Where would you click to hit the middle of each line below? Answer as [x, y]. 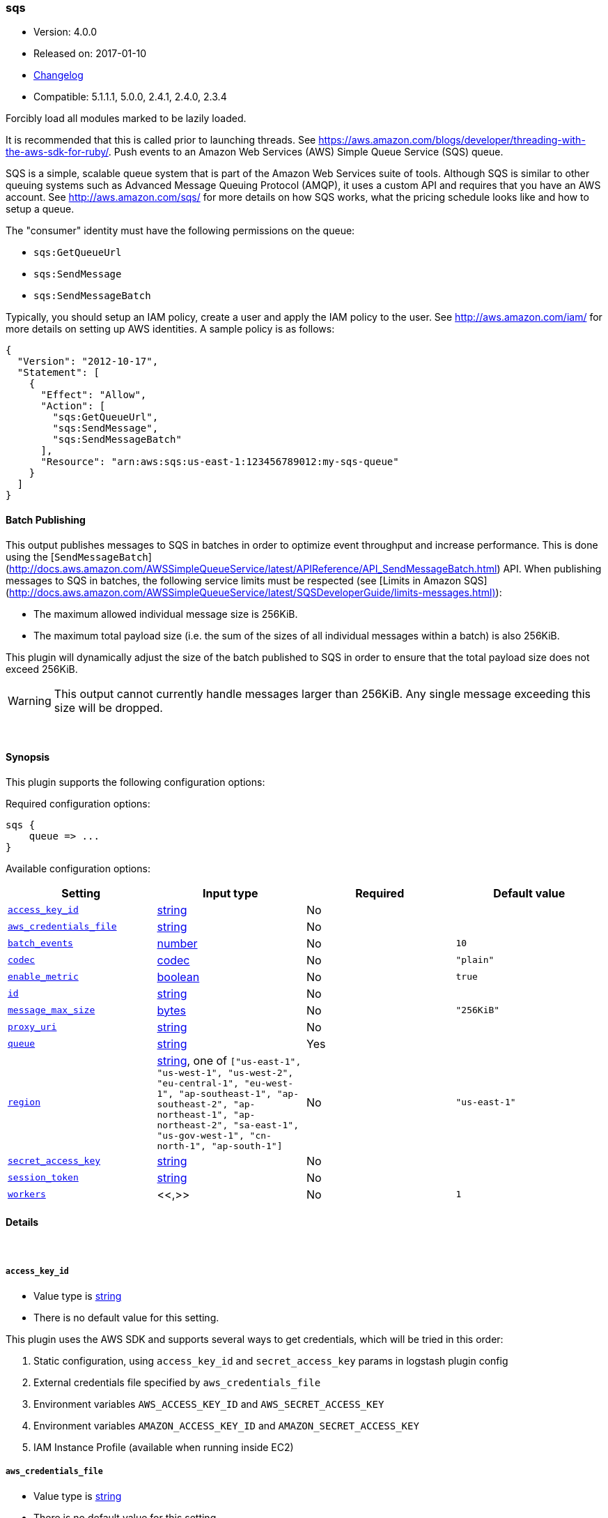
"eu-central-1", [198, 1083]
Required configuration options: [78, 803]
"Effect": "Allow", [94, 395]
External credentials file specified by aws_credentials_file [177, 1382]
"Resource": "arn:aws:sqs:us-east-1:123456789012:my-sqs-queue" [220, 462]
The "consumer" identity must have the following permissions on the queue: [180, 231]
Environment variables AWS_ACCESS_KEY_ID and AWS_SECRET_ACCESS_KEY [209, 1404]
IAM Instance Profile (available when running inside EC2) [164, 1447]
